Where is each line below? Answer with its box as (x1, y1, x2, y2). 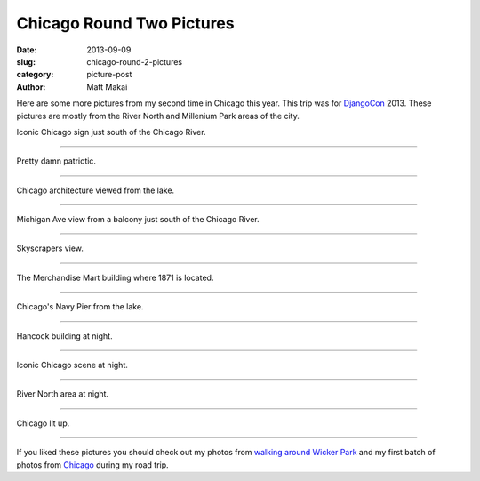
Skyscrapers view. (16, 243, 84, 253)
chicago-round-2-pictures (86, 56, 182, 67)
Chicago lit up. (16, 418, 70, 429)
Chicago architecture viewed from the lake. (16, 185, 175, 196)
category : (16, 69, 54, 80)
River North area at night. (16, 389, 109, 399)
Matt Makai (86, 81, 128, 92)
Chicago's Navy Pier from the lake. (16, 301, 144, 312)
